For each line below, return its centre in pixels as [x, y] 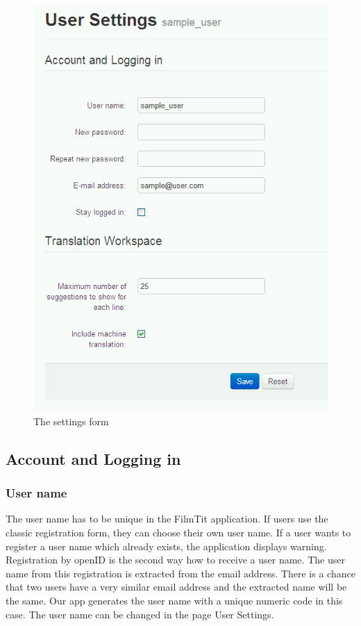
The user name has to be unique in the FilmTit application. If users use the [167, 519]
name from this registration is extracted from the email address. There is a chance [180, 573]
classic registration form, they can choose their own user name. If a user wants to [178, 533]
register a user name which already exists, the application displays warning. [166, 546]
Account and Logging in [93, 458]
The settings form [71, 421]
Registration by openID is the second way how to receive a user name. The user [175, 560]
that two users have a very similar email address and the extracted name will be [176, 587]
